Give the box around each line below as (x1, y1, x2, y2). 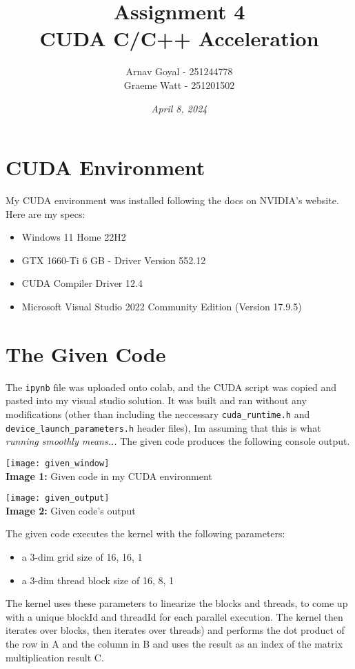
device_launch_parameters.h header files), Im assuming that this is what (6, 420, 321, 435)
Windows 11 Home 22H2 (21, 230, 126, 244)
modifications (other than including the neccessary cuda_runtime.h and (6, 406, 310, 421)
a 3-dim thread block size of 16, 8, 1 (21, 572, 174, 587)
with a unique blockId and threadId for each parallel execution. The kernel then (6, 609, 343, 623)
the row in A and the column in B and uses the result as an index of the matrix (6, 636, 343, 650)
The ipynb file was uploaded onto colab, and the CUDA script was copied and (6, 379, 336, 394)
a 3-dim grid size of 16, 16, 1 (21, 549, 143, 563)
